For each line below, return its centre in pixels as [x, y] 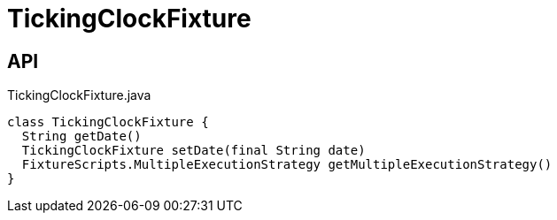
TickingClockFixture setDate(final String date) [193, 151]
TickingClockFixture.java [79, 95]
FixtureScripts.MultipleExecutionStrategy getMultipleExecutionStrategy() [287, 165]
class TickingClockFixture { [108, 122]
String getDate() [81, 137]
